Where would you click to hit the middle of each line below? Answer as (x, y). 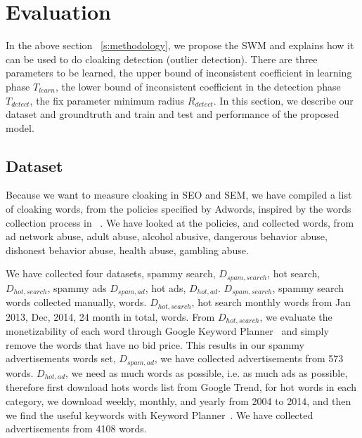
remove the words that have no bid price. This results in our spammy (155, 344)
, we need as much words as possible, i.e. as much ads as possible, (207, 372)
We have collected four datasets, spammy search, (111, 273)
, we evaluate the (296, 316)
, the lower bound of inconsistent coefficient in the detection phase (198, 86)
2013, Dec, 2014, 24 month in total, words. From (110, 316)
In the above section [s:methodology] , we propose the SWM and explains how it (180, 45)
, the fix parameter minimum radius (107, 100)
